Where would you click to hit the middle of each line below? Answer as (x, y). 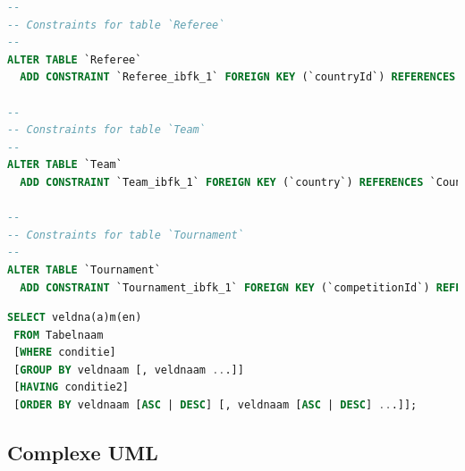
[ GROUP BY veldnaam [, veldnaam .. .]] (129, 370)
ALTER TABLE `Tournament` (84, 269)
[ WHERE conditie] (65, 353)
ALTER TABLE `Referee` (75, 59)
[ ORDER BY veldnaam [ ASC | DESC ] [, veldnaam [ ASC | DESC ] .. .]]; (216, 405)
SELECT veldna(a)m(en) (75, 318)
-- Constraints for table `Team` (106, 130)
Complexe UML (83, 453)
